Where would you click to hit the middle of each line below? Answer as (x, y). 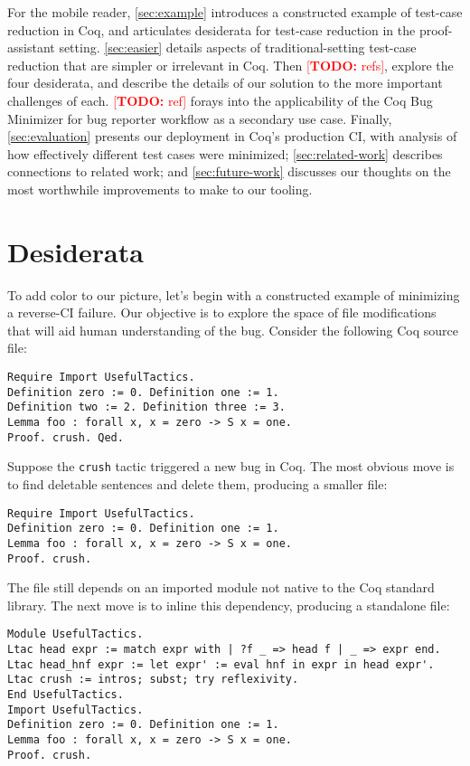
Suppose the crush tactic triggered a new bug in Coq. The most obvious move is (231, 466)
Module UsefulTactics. (75, 634)
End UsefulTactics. (66, 695)
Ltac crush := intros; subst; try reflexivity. (153, 680)
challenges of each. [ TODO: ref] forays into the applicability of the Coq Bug (220, 100)
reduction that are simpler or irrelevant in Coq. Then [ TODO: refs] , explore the (230, 65)
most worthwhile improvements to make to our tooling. (160, 189)
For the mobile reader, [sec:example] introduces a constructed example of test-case (235, 12)
